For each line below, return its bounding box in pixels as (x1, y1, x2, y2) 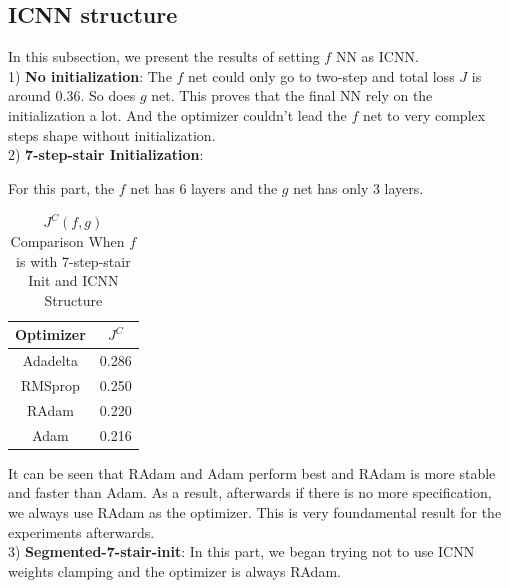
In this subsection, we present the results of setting (8, 46, 320, 67)
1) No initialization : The (8, 65, 172, 86)
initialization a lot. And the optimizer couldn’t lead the (8, 104, 347, 125)
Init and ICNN (28, 270, 119, 291)
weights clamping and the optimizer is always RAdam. (8, 560, 341, 581)
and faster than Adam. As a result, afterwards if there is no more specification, (8, 482, 492, 503)
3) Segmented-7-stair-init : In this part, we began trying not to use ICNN (8, 541, 475, 562)
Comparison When (10, 230, 125, 251)
